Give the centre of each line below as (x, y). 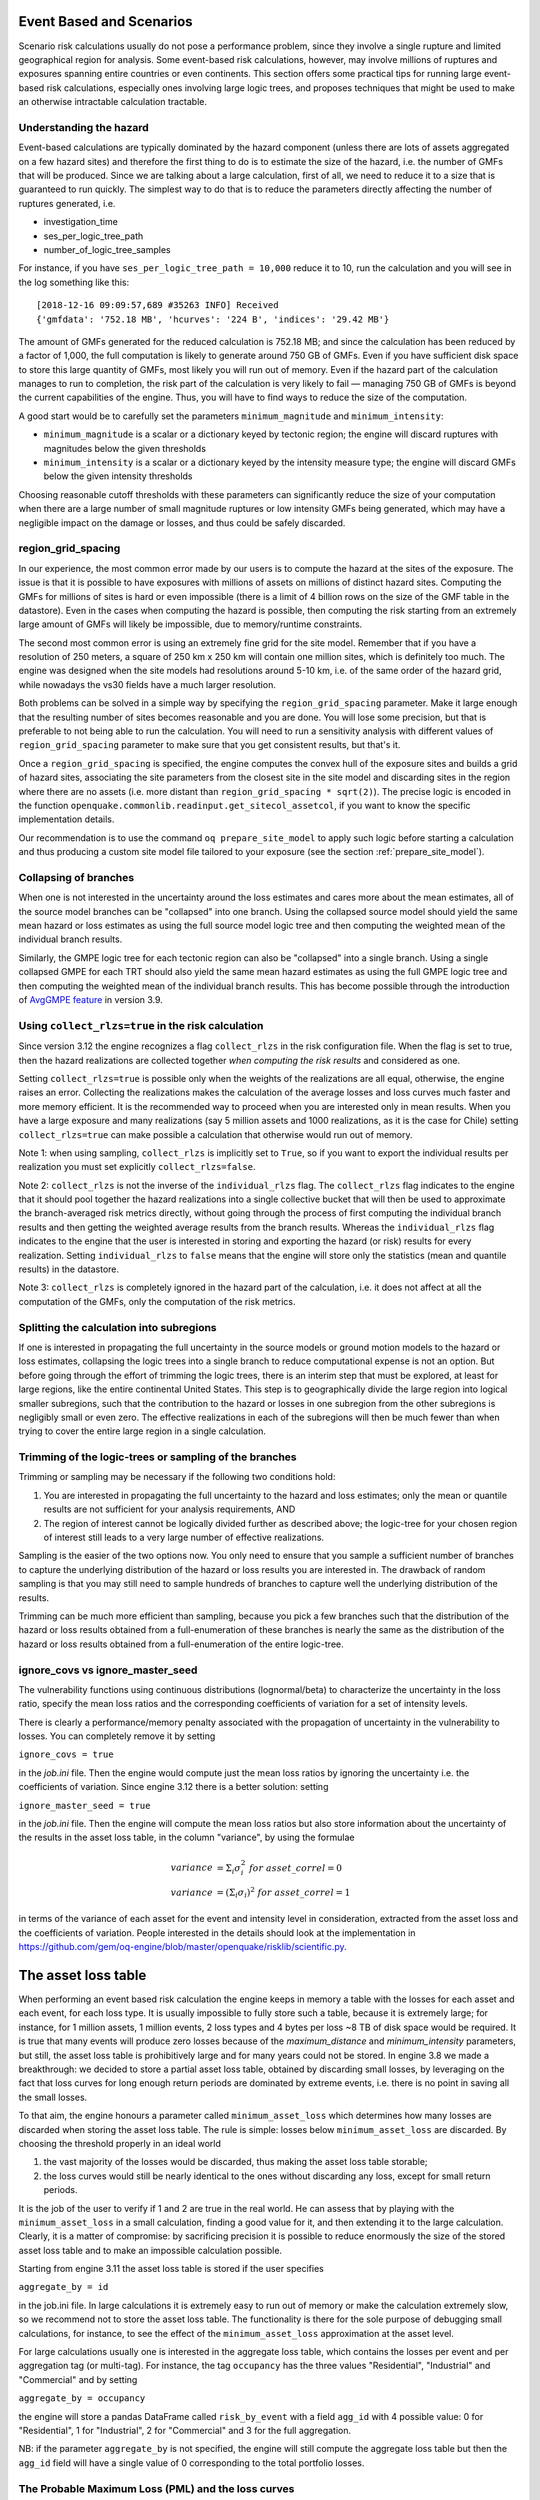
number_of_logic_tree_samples (107, 249)
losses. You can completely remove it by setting (117, 1736)
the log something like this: (74, 282)
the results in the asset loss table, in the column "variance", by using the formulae (186, 1837)
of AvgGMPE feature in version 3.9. (91, 1000)
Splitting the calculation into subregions (117, 1327)
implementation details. (66, 819)
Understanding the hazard (83, 127)
